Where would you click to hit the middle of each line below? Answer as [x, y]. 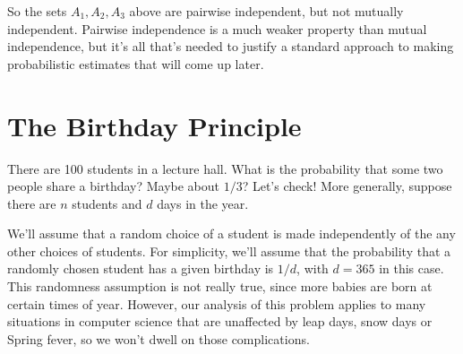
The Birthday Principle [154, 125]
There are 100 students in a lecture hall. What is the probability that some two [225, 168]
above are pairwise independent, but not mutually [266, 11]
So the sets [37, 11]
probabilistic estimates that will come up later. [136, 63]
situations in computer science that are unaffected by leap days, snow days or [220, 321]
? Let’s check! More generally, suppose [347, 186]
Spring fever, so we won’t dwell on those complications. [159, 338]
